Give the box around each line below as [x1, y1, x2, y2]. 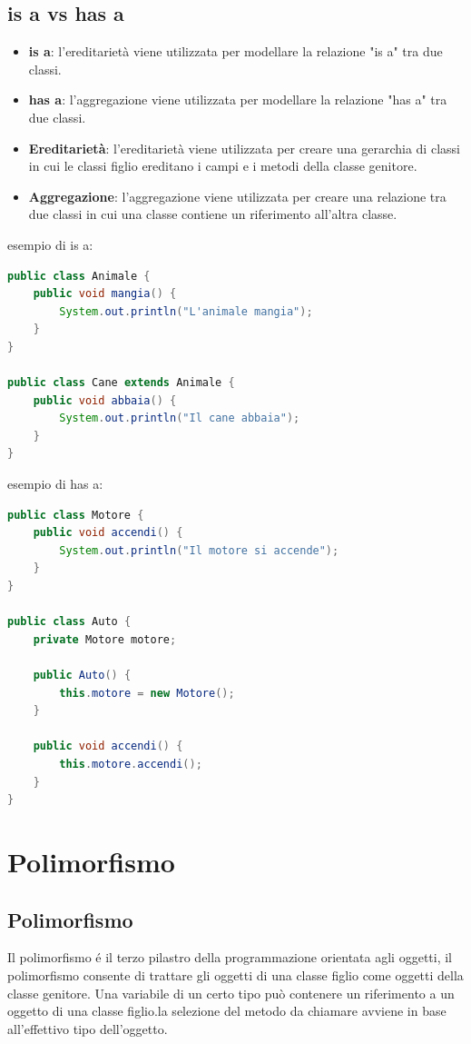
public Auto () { [33, 669, 132, 682]
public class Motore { [7, 508, 144, 522]
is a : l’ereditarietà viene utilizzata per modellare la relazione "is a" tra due [28, 42, 443, 61]
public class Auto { [7, 615, 132, 629]
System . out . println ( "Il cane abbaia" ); [59, 412, 300, 425]
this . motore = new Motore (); [59, 686, 235, 700]
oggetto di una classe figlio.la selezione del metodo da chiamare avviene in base [7, 1001, 446, 1020]
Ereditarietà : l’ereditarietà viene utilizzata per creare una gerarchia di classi [28, 138, 460, 157]
